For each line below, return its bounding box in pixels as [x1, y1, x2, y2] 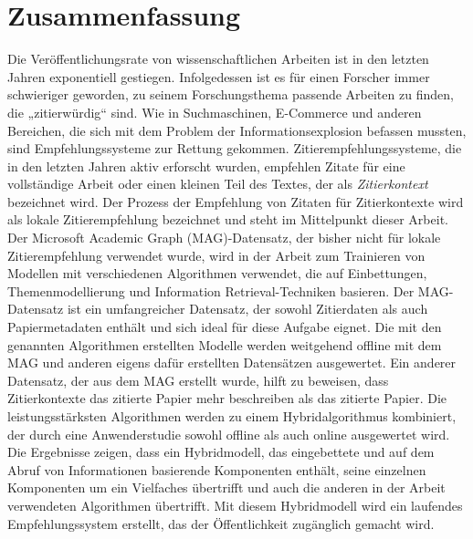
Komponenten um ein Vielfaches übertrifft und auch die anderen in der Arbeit [7, 478, 446, 497]
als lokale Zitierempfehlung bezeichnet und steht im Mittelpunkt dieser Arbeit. [7, 210, 448, 229]
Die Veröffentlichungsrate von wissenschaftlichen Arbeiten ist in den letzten [7, 49, 429, 68]
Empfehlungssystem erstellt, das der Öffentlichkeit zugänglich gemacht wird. [7, 513, 435, 533]
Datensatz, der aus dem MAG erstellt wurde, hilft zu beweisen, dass [7, 370, 389, 389]
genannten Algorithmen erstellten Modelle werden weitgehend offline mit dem [7, 335, 442, 354]
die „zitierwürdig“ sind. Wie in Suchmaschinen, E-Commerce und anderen [7, 102, 422, 121]
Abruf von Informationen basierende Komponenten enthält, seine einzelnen [7, 460, 426, 479]
